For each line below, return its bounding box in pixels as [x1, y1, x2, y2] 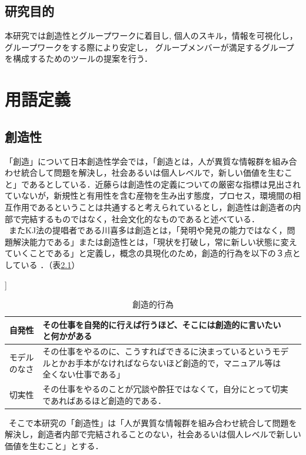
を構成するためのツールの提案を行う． [5, 52, 152, 65]
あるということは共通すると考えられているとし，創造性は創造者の [37, 200, 293, 213]
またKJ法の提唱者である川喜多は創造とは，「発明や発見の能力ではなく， [8, 224, 287, 236]
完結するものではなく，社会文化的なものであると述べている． [21, 212, 260, 225]
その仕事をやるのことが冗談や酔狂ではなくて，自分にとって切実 [42, 383, 288, 395]
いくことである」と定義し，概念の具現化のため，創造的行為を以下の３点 [12, 247, 292, 259]
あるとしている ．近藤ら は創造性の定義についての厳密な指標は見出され [29, 178, 301, 190]
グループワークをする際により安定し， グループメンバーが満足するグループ [5, 41, 294, 53]
